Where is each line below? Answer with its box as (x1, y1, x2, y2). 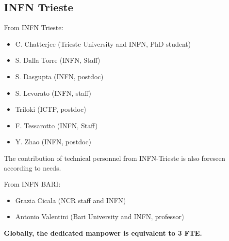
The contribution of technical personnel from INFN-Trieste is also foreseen (4, 153, 226, 163)
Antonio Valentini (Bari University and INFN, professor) (15, 211, 184, 222)
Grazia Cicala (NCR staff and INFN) (15, 195, 126, 205)
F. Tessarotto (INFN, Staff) (15, 120, 98, 130)
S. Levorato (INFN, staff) (15, 87, 91, 98)
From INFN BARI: (4, 179, 61, 189)
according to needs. (4, 162, 61, 172)
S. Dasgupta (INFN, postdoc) (15, 71, 104, 81)
